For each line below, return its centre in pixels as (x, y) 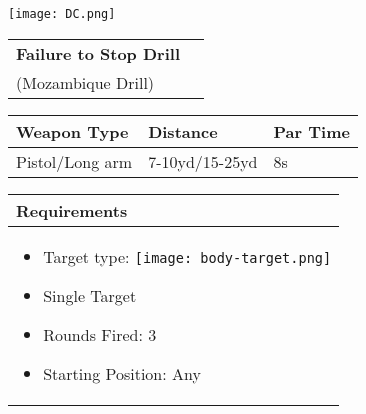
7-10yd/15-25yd (203, 161)
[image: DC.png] (62, 14)
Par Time (311, 131)
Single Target (90, 295)
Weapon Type (72, 131)
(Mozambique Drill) (85, 82)
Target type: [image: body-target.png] (187, 256)
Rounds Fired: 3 (100, 334)
